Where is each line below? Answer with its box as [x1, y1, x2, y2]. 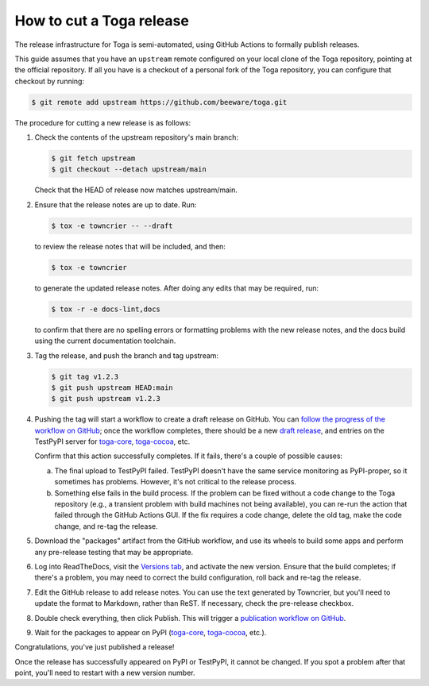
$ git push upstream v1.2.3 [51, 394, 160, 403]
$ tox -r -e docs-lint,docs [51, 304, 160, 314]
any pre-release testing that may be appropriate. [34, 547, 194, 557]
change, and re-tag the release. [54, 521, 158, 531]
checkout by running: [14, 76, 85, 86]
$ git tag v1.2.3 [51, 372, 119, 381]
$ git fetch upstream [51, 154, 136, 163]
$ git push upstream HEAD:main [51, 383, 174, 392]
